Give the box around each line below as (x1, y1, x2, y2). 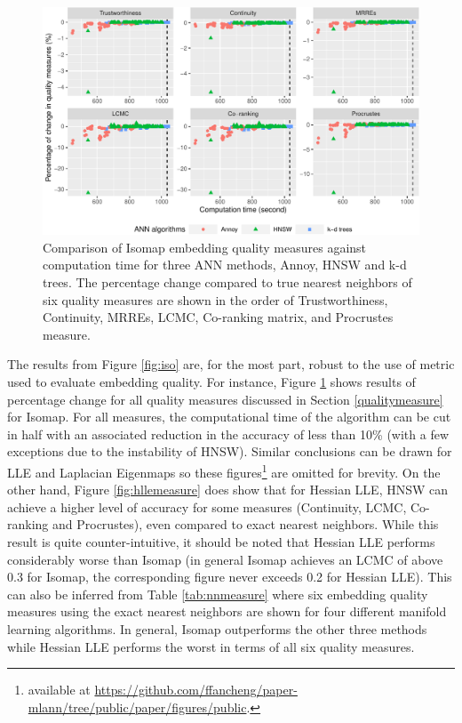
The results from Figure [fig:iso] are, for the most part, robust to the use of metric (7, 355, 455, 374)
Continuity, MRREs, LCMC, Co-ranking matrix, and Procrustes (43, 308, 394, 326)
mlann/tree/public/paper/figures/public (28, 697, 247, 716)
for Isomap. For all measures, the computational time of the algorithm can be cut (7, 407, 451, 426)
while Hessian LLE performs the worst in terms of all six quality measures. (7, 637, 415, 655)
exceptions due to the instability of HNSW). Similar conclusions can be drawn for (7, 442, 452, 461)
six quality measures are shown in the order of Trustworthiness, (43, 290, 388, 309)
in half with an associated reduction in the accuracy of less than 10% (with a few (7, 424, 449, 443)
